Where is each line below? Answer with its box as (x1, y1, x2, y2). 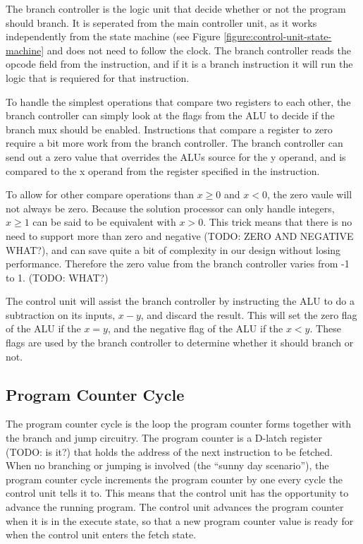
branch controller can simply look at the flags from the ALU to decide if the (6, 108, 335, 123)
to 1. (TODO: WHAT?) (6, 270, 109, 284)
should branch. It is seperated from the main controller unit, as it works (6, 15, 317, 30)
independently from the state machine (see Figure (6, 29, 221, 44)
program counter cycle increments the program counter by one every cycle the (6, 471, 343, 486)
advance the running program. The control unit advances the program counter (6, 500, 344, 514)
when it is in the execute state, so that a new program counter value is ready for (6, 513, 354, 528)
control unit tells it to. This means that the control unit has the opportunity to (6, 485, 349, 500)
